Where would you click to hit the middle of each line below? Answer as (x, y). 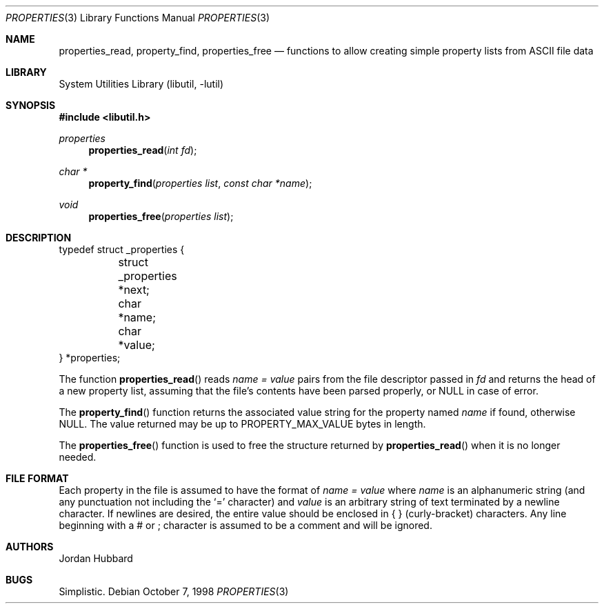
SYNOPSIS (31, 105)
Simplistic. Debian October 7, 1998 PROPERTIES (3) (174, 591)
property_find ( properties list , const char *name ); (200, 183)
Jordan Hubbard (96, 558)
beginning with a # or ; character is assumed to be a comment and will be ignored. (245, 525)
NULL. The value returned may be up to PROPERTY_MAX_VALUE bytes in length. (242, 424)
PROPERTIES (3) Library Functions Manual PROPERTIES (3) (138, 18)
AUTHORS (30, 547)
